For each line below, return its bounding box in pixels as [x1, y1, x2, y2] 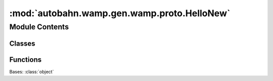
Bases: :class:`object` [9, 68, 54, 74]
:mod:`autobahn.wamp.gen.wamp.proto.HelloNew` [9, 8, 231, 19]
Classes [9, 39, 35, 48]
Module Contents [9, 22, 69, 31]
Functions [9, 55, 42, 64]
